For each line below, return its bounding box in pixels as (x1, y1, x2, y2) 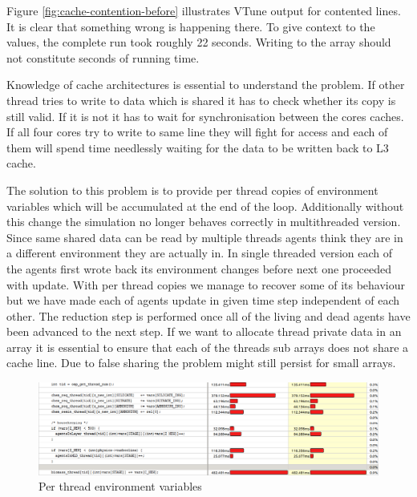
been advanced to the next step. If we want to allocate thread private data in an (6, 323, 402, 340)
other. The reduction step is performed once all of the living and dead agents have (6, 307, 411, 324)
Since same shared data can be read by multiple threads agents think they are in (6, 228, 403, 245)
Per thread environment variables (38, 478, 202, 495)
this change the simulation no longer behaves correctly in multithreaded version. (6, 213, 401, 230)
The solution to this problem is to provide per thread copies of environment (6, 181, 379, 198)
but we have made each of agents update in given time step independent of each (6, 292, 400, 309)
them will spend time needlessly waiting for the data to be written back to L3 (6, 139, 389, 156)
